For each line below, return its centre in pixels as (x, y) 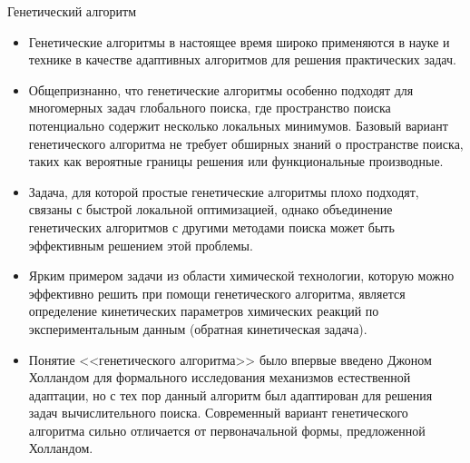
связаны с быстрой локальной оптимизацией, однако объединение (211, 209)
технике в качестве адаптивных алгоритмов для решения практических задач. (242, 59)
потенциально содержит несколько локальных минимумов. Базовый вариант (238, 125)
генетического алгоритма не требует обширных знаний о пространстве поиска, (246, 143)
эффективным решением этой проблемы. (141, 245)
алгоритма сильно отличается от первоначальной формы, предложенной (227, 430)
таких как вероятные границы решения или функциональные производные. (236, 161)
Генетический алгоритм (72, 11)
